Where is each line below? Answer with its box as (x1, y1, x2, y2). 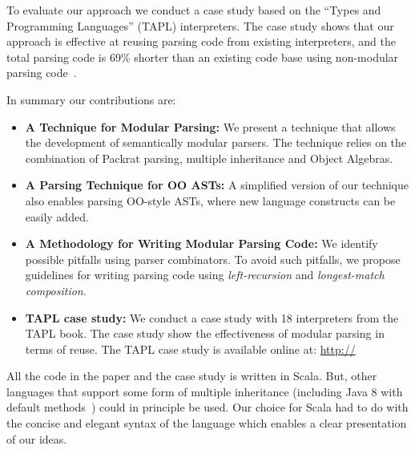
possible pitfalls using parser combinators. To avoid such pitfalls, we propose (25, 250, 401, 267)
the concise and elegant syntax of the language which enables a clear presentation (6, 415, 407, 432)
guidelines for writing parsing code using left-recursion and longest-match (25, 266, 385, 283)
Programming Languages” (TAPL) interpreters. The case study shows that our (6, 17, 394, 34)
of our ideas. (6, 430, 67, 447)
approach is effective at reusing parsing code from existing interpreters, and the (6, 33, 396, 50)
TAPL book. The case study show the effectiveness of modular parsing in (25, 325, 385, 342)
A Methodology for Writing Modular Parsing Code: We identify (25, 235, 378, 252)
